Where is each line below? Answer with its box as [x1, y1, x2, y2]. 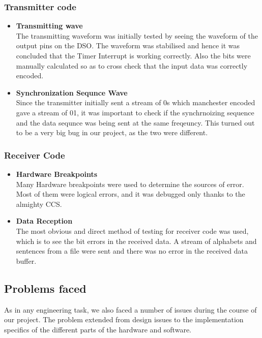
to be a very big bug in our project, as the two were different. [16, 127, 208, 138]
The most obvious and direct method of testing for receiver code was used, [16, 225, 249, 236]
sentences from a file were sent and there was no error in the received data [16, 245, 248, 256]
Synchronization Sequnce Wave [16, 87, 128, 98]
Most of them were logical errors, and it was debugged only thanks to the [16, 189, 245, 199]
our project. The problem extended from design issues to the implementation [4, 314, 244, 325]
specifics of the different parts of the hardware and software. [4, 324, 191, 334]
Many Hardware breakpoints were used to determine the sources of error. [16, 178, 244, 189]
